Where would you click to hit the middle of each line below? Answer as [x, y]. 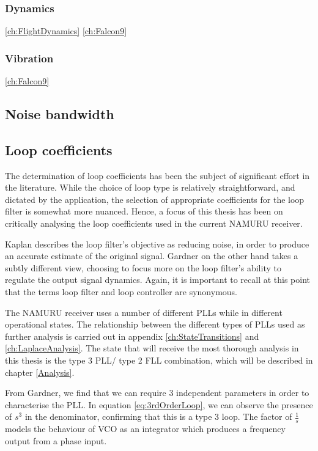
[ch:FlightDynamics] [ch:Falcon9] [66, 31]
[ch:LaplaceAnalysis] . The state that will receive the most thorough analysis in [152, 348]
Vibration [29, 58]
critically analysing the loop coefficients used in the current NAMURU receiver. [154, 223]
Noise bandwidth [60, 114]
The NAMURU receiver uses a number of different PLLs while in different [144, 312]
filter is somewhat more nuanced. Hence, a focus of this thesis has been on [144, 211]
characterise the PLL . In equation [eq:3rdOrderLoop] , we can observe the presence [159, 404]
